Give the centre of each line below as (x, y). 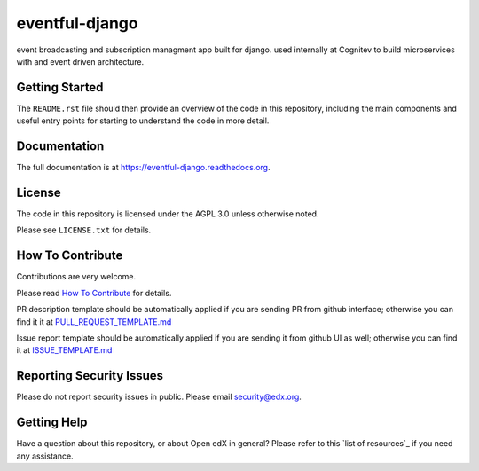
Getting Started (60, 87)
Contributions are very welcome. (76, 277)
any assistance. (45, 456)
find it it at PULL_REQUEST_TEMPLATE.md (94, 322)
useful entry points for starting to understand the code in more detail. (143, 121)
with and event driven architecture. (80, 61)
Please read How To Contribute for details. (94, 293)
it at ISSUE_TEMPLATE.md (64, 350)
